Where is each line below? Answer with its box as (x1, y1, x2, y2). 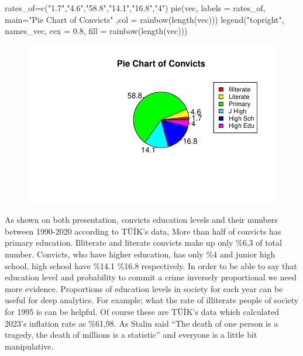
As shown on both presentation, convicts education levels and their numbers (5, 213, 278, 226)
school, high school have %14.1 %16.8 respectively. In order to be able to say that (5, 259, 297, 272)
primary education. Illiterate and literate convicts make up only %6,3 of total (5, 236, 282, 249)
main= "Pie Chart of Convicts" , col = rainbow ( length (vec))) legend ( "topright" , (5, 13, 284, 25)
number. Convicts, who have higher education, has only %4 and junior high (5, 247, 276, 260)
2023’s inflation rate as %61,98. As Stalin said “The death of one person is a (5, 317, 278, 329)
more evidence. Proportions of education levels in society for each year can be (5, 282, 283, 294)
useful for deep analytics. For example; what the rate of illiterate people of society (5, 294, 299, 306)
